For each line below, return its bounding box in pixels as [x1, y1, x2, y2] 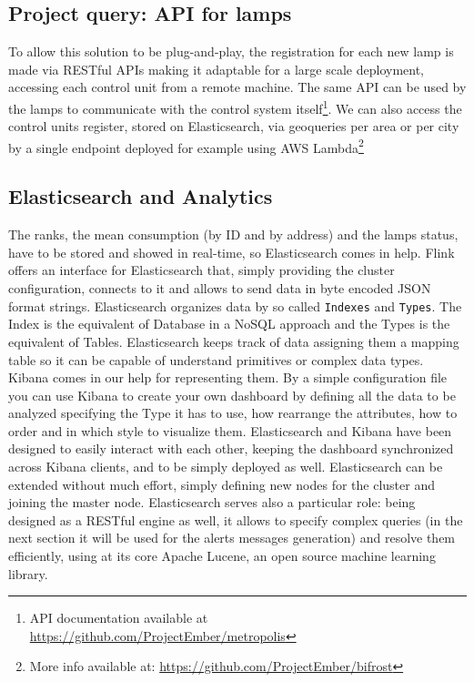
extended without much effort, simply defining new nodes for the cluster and [8, 474, 435, 494]
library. [8, 564, 48, 583]
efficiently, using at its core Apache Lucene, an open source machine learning [8, 546, 436, 565]
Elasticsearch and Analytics [8, 182, 273, 210]
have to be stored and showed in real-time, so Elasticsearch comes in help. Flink [8, 242, 455, 261]
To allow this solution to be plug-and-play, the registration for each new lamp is [8, 42, 454, 61]
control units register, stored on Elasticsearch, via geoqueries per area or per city [8, 117, 459, 136]
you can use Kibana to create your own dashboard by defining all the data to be [8, 385, 456, 404]
